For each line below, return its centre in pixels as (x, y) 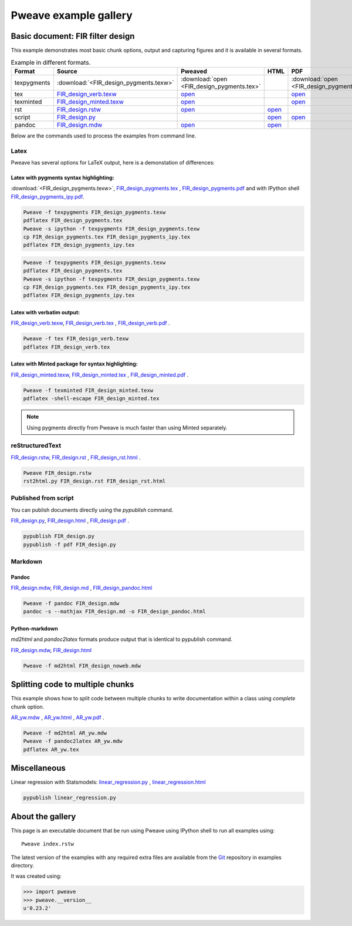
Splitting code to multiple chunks (72, 685)
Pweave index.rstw (48, 844)
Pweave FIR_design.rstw (57, 473)
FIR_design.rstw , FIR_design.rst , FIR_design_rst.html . (76, 457)
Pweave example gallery (72, 15)
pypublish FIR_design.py (59, 536)
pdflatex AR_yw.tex (51, 749)
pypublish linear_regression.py (70, 798)
